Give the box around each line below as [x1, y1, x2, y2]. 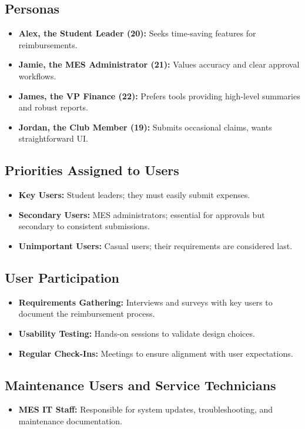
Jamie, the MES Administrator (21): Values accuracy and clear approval [18, 58, 300, 71]
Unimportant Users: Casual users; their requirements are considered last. [18, 239, 293, 252]
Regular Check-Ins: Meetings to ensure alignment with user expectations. [18, 347, 293, 359]
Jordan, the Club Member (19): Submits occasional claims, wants [18, 120, 272, 133]
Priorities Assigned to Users [5, 161, 179, 179]
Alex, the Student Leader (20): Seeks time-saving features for [18, 27, 256, 39]
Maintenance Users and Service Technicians [5, 376, 276, 394]
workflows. [18, 69, 56, 82]
